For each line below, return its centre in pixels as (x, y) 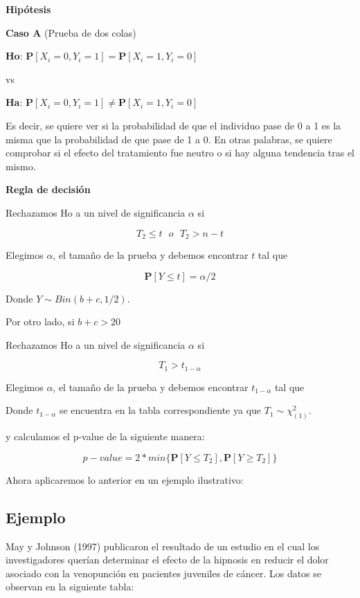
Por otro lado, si (40, 321)
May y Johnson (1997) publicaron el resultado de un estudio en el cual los (163, 546)
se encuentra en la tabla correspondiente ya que (160, 410)
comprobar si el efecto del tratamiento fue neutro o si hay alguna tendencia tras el (180, 153)
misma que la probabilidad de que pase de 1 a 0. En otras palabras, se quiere (169, 139)
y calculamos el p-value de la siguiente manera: (105, 436)
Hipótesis (28, 9)
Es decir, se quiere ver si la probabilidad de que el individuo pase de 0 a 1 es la (173, 125)
